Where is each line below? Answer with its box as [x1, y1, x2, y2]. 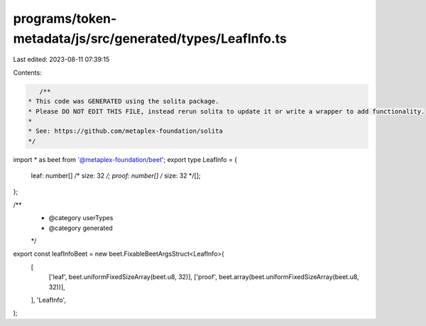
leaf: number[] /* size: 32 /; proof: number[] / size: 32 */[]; [31, 171, 201, 180]
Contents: [13, 68, 42, 77]
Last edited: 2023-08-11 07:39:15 [13, 55, 110, 64]
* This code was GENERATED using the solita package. [28, 97, 219, 106]
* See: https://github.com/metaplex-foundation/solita [28, 127, 223, 135]
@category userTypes [48, 214, 114, 222]
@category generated [48, 224, 113, 232]
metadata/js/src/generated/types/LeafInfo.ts [13, 31, 287, 46]
